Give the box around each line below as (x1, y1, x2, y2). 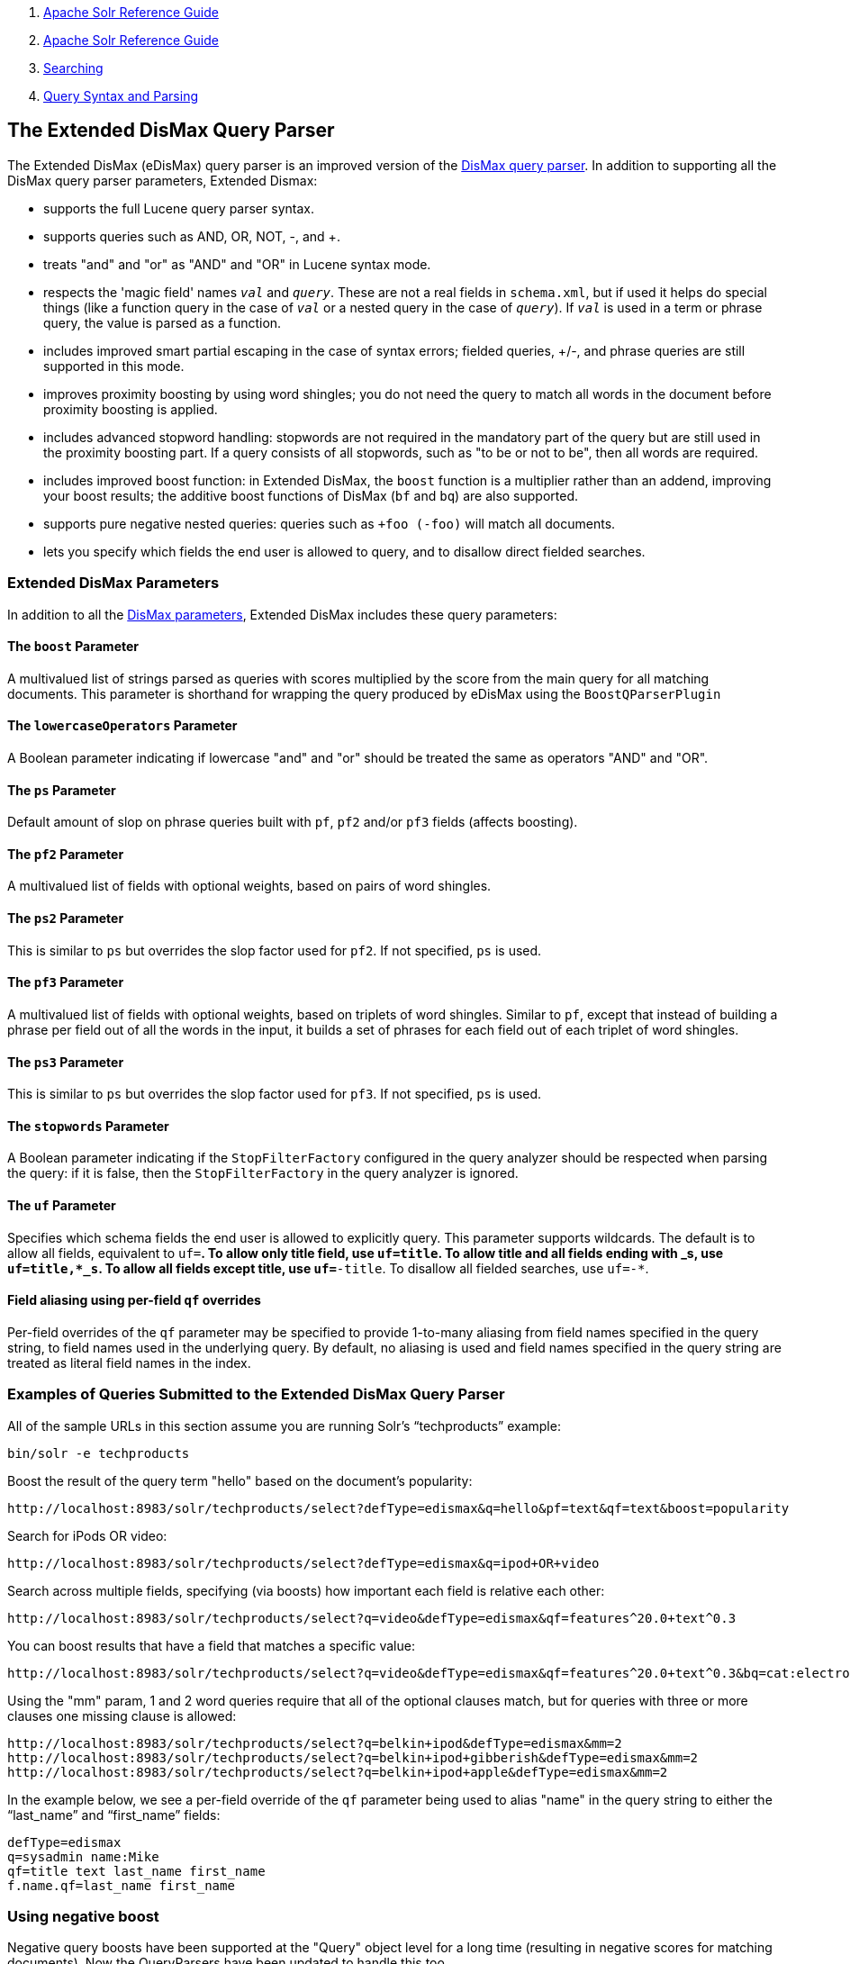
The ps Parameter (7, 782, 116, 798)
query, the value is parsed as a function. (43, 314, 282, 330)
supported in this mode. (43, 358, 185, 374)
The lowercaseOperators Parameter (7, 718, 238, 734)
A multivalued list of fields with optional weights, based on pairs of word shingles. (7, 878, 492, 894)
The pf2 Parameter (7, 846, 124, 862)
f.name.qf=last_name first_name (7, 1878, 235, 1893)
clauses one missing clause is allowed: (7, 1707, 237, 1724)
